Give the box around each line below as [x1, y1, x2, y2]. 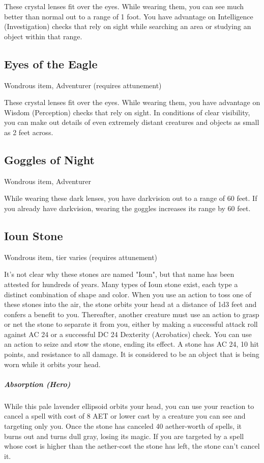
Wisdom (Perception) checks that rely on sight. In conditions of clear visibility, [4, 107, 250, 117]
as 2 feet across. [4, 126, 53, 137]
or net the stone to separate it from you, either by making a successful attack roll [4, 319, 258, 329]
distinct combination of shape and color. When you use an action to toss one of [4, 289, 252, 299]
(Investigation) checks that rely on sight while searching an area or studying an [4, 21, 251, 32]
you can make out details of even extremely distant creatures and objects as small [4, 117, 259, 127]
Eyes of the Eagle [4, 56, 98, 71]
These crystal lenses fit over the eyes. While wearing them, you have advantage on [4, 97, 260, 108]
